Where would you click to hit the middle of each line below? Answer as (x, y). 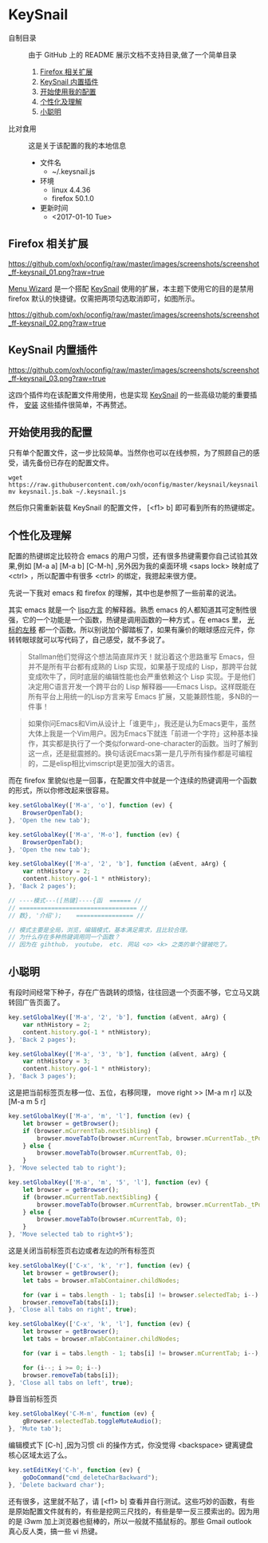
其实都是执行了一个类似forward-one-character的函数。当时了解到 (150, 744)
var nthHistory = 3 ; (57, 1062)
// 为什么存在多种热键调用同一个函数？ (64, 937)
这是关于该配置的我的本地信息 (77, 145)
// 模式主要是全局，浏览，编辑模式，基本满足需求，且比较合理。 (100, 930)
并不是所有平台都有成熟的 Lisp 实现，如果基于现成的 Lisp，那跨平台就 (142, 667)
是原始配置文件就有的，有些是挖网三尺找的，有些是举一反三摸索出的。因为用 (134, 1511)
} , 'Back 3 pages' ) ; (43, 1076)
